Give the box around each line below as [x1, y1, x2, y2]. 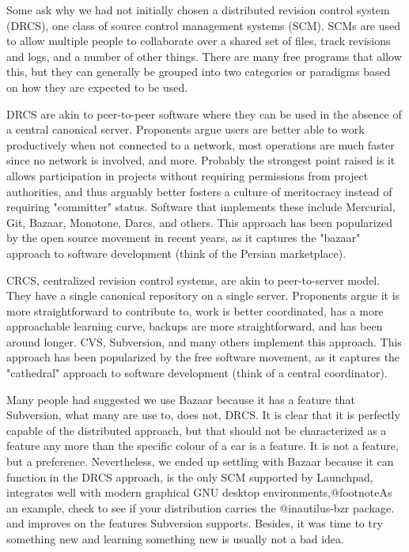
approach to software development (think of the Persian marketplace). [6, 244, 347, 261]
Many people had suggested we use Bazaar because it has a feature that [6, 391, 355, 407]
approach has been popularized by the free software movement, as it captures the [6, 349, 400, 365]
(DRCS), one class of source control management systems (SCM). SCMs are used [6, 17, 401, 33]
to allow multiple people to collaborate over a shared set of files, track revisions [6, 32, 391, 49]
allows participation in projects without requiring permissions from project [6, 167, 369, 183]
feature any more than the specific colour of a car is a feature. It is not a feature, [6, 437, 399, 454]
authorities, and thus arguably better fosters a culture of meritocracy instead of [6, 183, 392, 199]
